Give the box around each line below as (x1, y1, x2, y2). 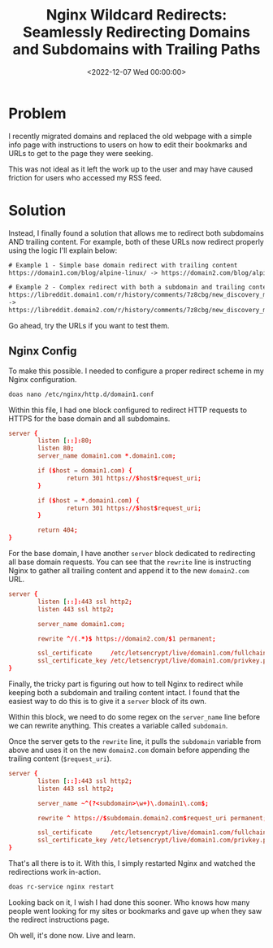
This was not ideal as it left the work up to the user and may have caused (8, 164, 253, 174)
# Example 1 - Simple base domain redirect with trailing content (8, 261, 238, 269)
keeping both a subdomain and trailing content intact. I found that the (8, 688, 240, 698)
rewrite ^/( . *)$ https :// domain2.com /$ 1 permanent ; (37, 634, 217, 643)
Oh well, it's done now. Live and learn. (8, 930, 136, 940)
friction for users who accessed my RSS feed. (8, 172, 162, 182)
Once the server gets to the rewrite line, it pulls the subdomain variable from (8, 737, 262, 746)
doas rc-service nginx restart (8, 883, 115, 891)
